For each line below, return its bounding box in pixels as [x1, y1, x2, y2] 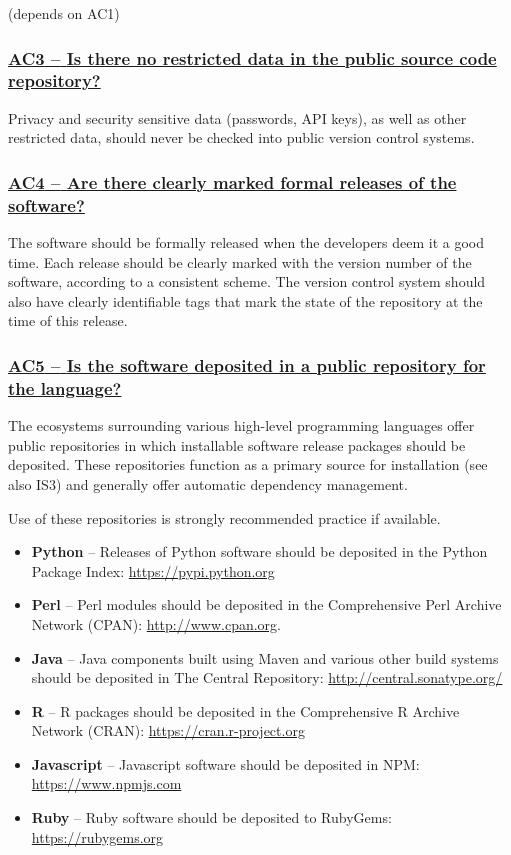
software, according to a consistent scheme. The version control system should [8, 271, 486, 292]
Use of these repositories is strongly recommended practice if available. [8, 507, 441, 528]
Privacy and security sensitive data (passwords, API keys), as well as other [8, 107, 467, 128]
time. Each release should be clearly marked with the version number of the [8, 251, 472, 272]
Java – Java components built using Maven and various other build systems [31, 647, 499, 668]
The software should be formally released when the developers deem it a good [8, 232, 485, 253]
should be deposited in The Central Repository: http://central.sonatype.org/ [31, 667, 503, 688]
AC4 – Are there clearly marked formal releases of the [8, 169, 457, 194]
